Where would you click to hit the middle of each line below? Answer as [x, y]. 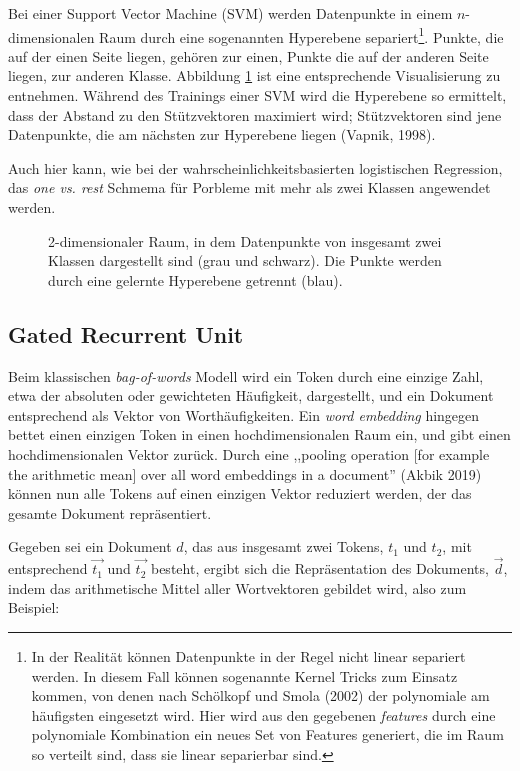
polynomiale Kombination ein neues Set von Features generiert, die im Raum [267, 734]
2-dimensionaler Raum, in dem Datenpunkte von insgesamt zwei [245, 240]
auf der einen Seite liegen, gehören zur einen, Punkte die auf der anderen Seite [248, 55]
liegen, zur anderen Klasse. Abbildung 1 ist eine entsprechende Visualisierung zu [254, 75]
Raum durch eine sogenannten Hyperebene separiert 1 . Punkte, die [301, 35]
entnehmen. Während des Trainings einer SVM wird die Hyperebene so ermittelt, [257, 95]
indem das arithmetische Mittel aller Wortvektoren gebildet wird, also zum [237, 587]
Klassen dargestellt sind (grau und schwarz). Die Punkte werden [245, 260]
